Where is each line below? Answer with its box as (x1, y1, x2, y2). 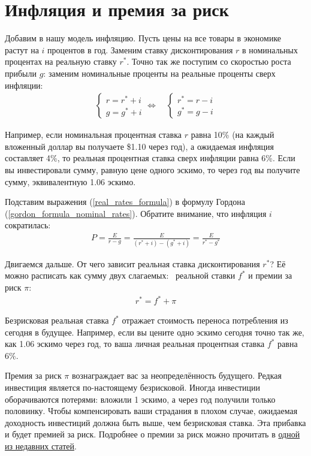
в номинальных (242, 43, 298, 56)
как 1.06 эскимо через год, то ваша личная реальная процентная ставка (5, 337, 265, 350)
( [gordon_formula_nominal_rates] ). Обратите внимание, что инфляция (5, 207, 267, 219)
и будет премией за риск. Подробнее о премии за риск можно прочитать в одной (5, 428, 300, 440)
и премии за (248, 269, 292, 282)
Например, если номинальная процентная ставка (5, 128, 182, 141)
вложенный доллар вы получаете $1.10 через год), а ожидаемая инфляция (5, 140, 274, 152)
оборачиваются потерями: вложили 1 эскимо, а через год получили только (5, 392, 276, 405)
